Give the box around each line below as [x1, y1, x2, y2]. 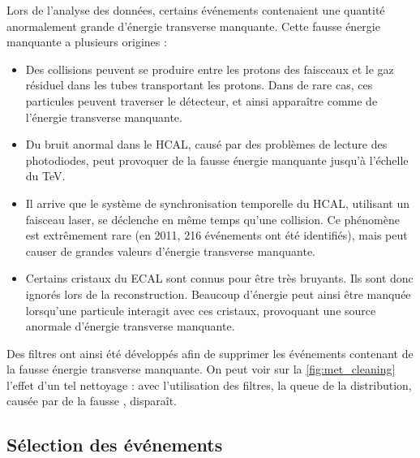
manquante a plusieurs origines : [6, 33, 167, 50]
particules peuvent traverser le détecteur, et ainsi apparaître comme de [25, 92, 378, 109]
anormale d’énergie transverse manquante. [25, 318, 235, 335]
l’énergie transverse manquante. [25, 108, 182, 125]
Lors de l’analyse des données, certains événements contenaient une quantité [6, 2, 385, 18]
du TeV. [25, 167, 66, 184]
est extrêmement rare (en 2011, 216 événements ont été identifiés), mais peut [25, 227, 408, 244]
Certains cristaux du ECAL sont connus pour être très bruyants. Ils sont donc [25, 270, 414, 287]
